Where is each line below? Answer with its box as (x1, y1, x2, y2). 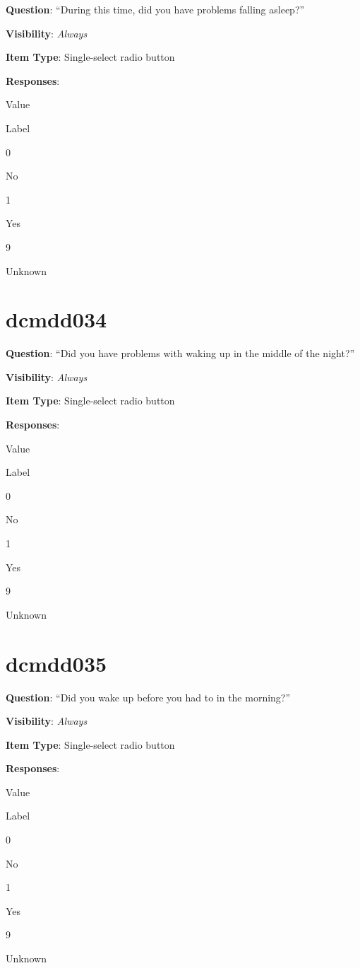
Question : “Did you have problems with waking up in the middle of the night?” (6, 346, 355, 361)
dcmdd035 (6, 648, 107, 677)
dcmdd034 (6, 305, 107, 334)
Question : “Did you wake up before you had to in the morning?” (6, 689, 291, 704)
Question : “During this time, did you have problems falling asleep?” (6, 2, 305, 16)
